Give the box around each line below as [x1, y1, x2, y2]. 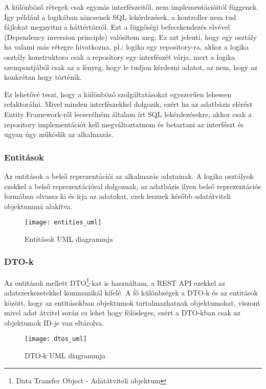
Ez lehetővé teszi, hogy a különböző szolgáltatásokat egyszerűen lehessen [4, 88, 232, 99]
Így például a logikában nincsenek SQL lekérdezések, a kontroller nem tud [4, 11, 236, 22]
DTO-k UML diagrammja [25, 350, 105, 361]
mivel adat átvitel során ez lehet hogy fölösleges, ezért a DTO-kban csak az [4, 307, 240, 318]
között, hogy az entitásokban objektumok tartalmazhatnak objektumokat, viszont [4, 297, 260, 308]
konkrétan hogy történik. [4, 72, 82, 82]
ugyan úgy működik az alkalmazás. [4, 129, 114, 140]
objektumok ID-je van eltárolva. [4, 317, 104, 328]
